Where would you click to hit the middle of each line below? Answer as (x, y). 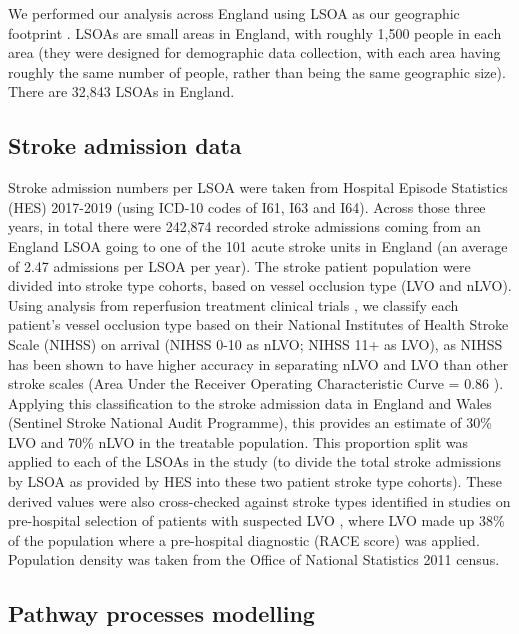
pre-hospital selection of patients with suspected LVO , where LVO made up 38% (256, 520)
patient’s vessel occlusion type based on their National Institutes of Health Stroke (258, 324)
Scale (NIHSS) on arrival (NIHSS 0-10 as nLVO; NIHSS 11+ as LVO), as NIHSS (255, 343)
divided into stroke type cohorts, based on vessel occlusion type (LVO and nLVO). (260, 285)
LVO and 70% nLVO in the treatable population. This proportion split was (238, 441)
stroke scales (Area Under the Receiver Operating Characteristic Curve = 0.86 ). (256, 383)
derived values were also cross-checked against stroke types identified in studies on (259, 500)
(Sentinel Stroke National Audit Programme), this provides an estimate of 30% (250, 422)
